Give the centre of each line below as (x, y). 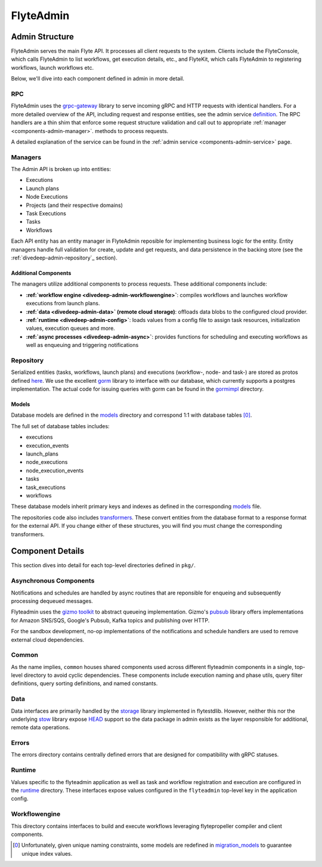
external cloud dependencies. (48, 640)
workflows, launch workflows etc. (52, 67)
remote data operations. (41, 727)
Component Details (48, 551)
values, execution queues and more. (71, 329)
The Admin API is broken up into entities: (61, 169)
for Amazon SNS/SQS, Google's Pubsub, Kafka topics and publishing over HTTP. (110, 620)
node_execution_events (55, 470)
